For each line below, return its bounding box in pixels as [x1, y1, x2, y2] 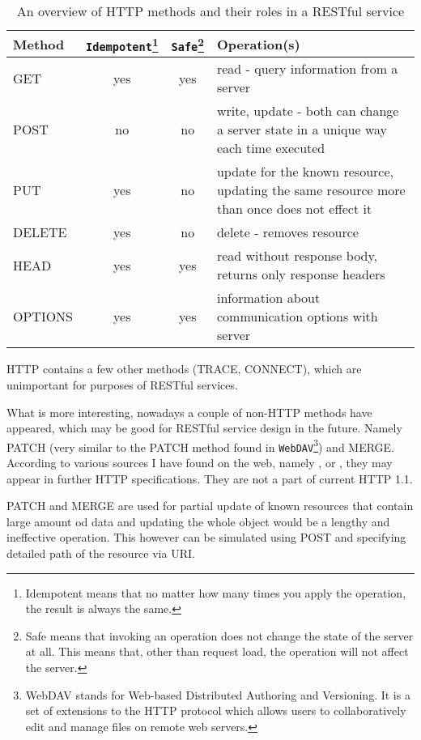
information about [216, 288, 321, 308]
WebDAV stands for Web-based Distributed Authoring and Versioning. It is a [25, 686, 410, 703]
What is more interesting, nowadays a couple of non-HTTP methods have [6, 403, 372, 420]
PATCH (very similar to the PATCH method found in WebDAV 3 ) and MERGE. [6, 436, 395, 455]
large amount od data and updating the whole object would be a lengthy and [6, 512, 390, 529]
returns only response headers [216, 265, 385, 284]
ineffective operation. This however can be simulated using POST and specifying [6, 529, 406, 546]
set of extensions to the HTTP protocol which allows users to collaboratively [25, 702, 406, 719]
